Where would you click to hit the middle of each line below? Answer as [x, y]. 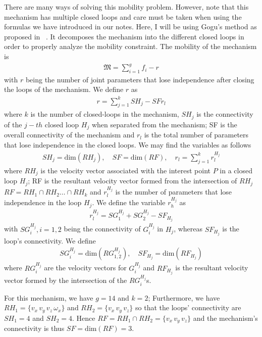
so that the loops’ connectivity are [188, 307]
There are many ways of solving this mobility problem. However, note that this [126, 7]
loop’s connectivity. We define [50, 240]
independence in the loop [43, 202]
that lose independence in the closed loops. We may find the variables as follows [128, 144]
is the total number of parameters [196, 135]
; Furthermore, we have [184, 297]
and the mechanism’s [225, 318]
